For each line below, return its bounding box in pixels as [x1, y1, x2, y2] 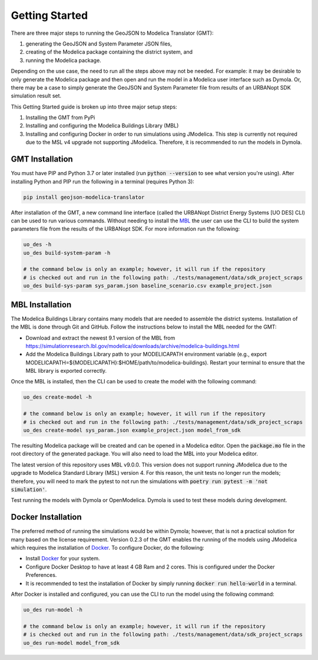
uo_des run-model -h [23, 606, 82, 613]
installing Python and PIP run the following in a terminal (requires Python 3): [11, 178, 194, 185]
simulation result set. [11, 92, 62, 100]
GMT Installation [11, 154, 73, 165]
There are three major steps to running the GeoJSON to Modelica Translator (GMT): [11, 29, 214, 37]
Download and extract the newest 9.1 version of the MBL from [25, 334, 175, 342]
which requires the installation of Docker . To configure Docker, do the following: [11, 544, 204, 551]
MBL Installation [11, 300, 72, 310]
